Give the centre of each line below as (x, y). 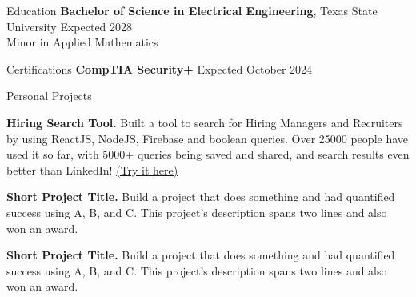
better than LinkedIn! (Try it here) (92, 169)
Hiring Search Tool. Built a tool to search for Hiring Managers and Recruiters (205, 122)
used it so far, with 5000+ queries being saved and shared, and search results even (208, 154)
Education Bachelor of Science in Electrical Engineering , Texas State (192, 10)
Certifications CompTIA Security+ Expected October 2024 (160, 68)
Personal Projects (49, 96)
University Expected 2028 (70, 26)
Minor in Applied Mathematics (82, 42)
